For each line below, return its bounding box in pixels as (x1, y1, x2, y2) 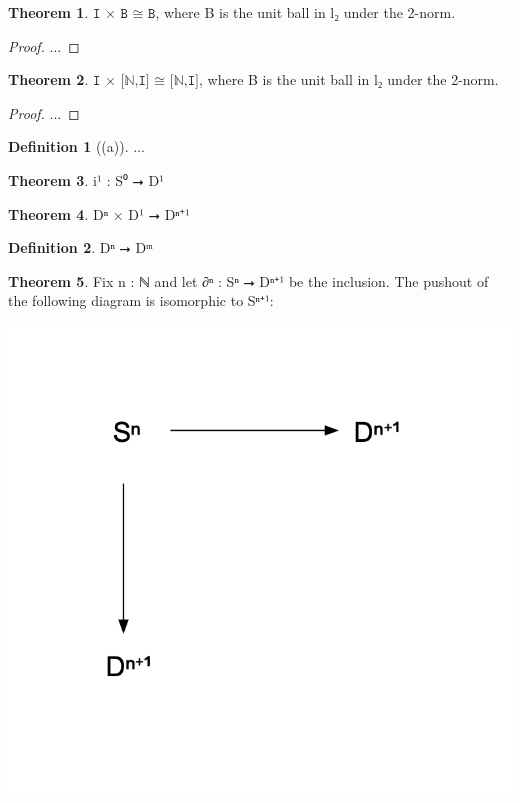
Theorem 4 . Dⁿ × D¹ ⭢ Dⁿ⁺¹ (8, 203, 190, 224)
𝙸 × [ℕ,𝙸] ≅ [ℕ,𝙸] (92, 74, 199, 89)
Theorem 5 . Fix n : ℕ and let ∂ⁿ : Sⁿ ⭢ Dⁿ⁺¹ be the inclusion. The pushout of (8, 270, 489, 291)
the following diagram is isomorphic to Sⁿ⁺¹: (8, 290, 274, 311)
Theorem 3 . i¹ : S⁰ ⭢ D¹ (8, 169, 165, 190)
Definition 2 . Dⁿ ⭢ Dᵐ (8, 237, 153, 258)
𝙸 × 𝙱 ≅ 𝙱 (92, 7, 156, 21)
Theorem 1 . (8, 2, 89, 22)
